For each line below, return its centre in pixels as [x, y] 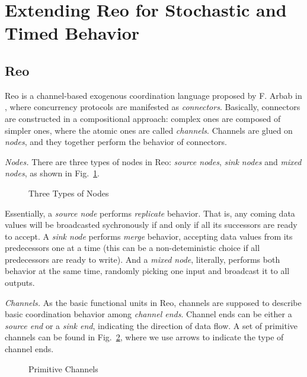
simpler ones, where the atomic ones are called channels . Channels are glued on [149, 130]
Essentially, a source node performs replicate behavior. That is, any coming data [150, 213]
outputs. [20, 283]
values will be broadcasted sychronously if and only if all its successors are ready [151, 225]
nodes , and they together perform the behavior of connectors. [116, 142]
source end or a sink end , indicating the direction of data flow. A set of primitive [151, 325]
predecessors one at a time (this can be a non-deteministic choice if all [132, 248]
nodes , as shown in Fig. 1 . [52, 173]
